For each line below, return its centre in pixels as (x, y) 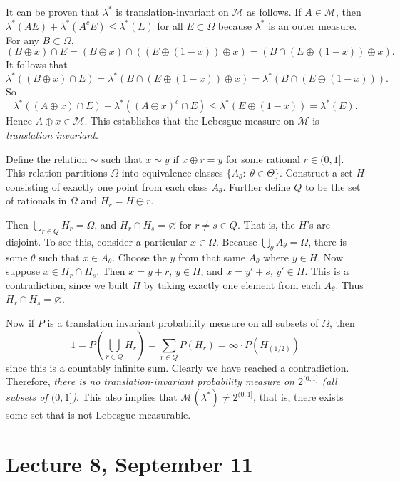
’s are (318, 224)
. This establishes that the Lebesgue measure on (189, 121)
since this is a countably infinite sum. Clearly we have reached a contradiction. (178, 367)
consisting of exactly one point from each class (107, 186)
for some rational (263, 158)
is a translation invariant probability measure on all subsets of (183, 322)
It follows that (37, 64)
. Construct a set (316, 173)
